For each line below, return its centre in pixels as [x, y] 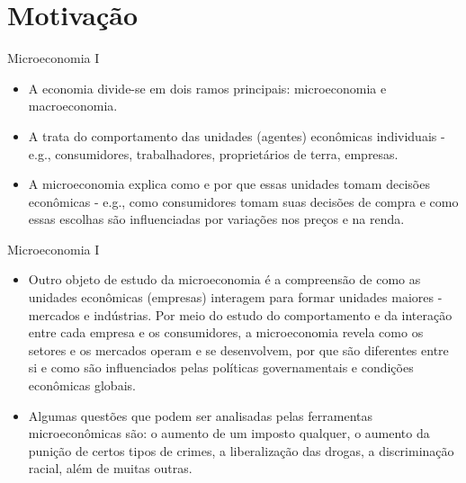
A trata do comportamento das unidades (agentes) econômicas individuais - [237, 135]
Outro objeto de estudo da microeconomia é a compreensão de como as [224, 279]
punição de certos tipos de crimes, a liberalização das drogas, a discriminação [241, 450]
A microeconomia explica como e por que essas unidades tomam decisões [229, 184]
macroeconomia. [73, 106]
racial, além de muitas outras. [110, 468]
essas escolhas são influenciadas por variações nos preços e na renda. [216, 219]
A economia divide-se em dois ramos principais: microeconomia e [207, 88]
